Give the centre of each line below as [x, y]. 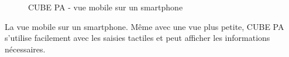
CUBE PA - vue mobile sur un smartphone [106, 7]
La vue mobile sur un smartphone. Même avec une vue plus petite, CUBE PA [144, 26]
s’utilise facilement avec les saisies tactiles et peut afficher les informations [137, 38]
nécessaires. [25, 49]
